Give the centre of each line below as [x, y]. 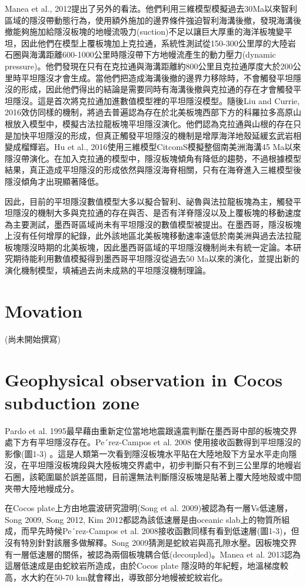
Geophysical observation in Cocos [144, 379]
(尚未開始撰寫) [33, 338]
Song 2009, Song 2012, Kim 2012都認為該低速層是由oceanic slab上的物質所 [143, 519]
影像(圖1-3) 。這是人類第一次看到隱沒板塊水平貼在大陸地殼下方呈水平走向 [147, 453]
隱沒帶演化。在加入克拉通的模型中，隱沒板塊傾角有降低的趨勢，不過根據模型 [153, 158]
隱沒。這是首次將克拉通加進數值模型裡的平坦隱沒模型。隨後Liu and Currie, [156, 100]
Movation [44, 310]
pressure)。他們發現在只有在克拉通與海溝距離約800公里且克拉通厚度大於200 [149, 66]
